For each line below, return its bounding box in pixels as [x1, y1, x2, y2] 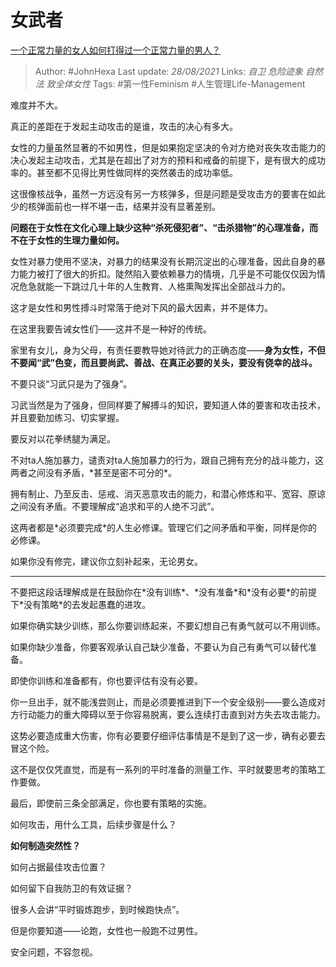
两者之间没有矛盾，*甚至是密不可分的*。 [10, 466, 178, 478]
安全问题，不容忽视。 [10, 946, 98, 958]
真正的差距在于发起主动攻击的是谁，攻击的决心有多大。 [10, 120, 238, 132]
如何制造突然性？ [10, 839, 81, 851]
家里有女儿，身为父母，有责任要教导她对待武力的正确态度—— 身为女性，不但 [10, 344, 326, 356]
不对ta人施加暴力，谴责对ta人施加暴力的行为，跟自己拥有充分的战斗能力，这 [10, 454, 325, 466]
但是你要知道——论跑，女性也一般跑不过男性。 [10, 924, 203, 936]
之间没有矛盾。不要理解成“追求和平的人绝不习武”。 [10, 500, 220, 512]
